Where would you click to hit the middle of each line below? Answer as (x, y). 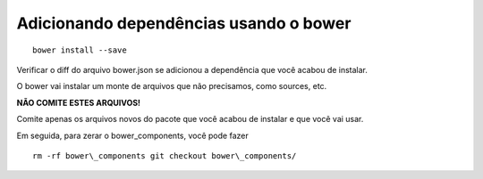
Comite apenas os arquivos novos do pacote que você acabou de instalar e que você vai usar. (190, 119)
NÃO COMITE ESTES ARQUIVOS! (79, 102)
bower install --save (80, 50)
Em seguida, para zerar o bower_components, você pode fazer (133, 135)
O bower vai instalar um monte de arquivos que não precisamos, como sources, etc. (172, 86)
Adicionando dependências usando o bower (184, 23)
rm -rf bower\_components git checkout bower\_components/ (165, 155)
